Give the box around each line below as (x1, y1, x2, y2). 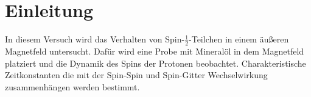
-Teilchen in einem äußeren (189, 33, 289, 45)
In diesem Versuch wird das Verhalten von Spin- (5, 33, 185, 45)
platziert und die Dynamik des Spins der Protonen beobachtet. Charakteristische (5, 56, 306, 69)
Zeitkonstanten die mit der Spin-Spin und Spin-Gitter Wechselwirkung (5, 69, 268, 81)
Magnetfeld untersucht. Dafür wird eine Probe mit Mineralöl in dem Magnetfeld (5, 44, 304, 57)
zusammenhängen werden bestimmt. (5, 80, 140, 93)
